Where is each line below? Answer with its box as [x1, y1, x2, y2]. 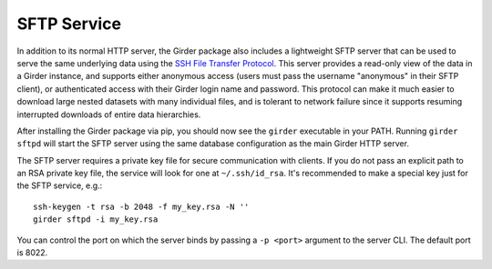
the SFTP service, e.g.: [16, 180, 103, 191]
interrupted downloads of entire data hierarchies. [16, 109, 201, 120]
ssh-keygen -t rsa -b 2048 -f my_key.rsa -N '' [33, 201, 250, 212]
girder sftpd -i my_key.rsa [33, 214, 159, 224]
